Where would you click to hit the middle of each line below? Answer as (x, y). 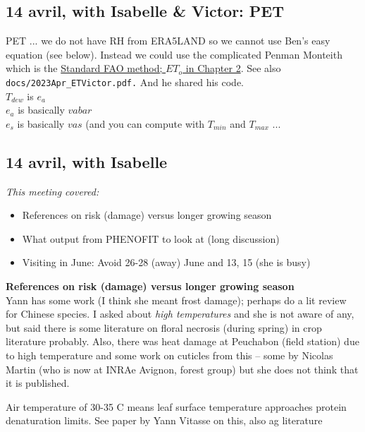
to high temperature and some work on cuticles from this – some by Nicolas (169, 355)
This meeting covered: (52, 191)
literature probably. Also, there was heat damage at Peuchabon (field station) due (182, 341)
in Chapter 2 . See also (233, 68)
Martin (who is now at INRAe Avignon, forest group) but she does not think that (182, 369)
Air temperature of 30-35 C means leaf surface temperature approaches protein (176, 406)
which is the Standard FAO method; (84, 68)
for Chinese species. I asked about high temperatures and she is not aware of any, (180, 314)
